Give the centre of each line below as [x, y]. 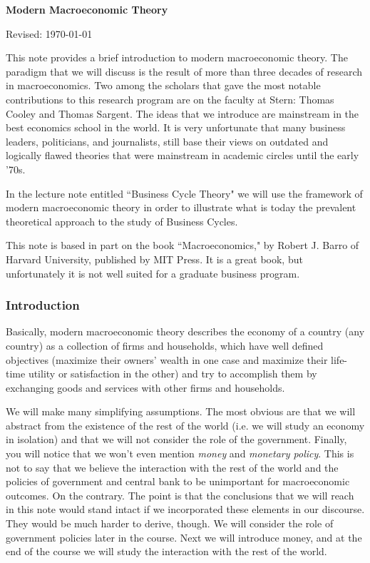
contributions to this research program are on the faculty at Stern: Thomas [170, 99]
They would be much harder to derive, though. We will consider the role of [170, 523]
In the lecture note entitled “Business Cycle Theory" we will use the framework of [184, 193]
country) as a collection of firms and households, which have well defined [165, 345]
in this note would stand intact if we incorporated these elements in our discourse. [185, 509]
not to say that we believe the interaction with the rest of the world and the [172, 467]
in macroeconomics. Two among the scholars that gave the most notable [163, 85]
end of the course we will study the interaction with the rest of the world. [166, 551]
